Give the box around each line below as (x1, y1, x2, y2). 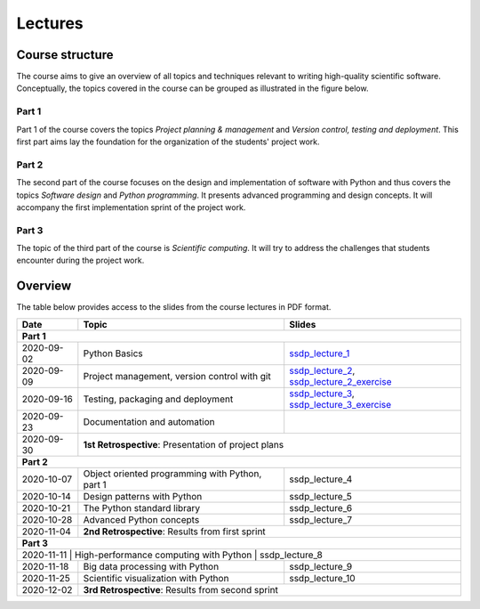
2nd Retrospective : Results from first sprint (83, 525, 266, 538)
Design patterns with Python (83, 490, 203, 502)
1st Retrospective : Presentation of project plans (83, 438, 284, 451)
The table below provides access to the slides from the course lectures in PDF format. (16, 302, 332, 313)
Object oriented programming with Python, (83, 467, 262, 480)
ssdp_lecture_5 (289, 490, 353, 502)
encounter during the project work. (16, 255, 145, 266)
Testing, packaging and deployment (83, 393, 234, 405)
